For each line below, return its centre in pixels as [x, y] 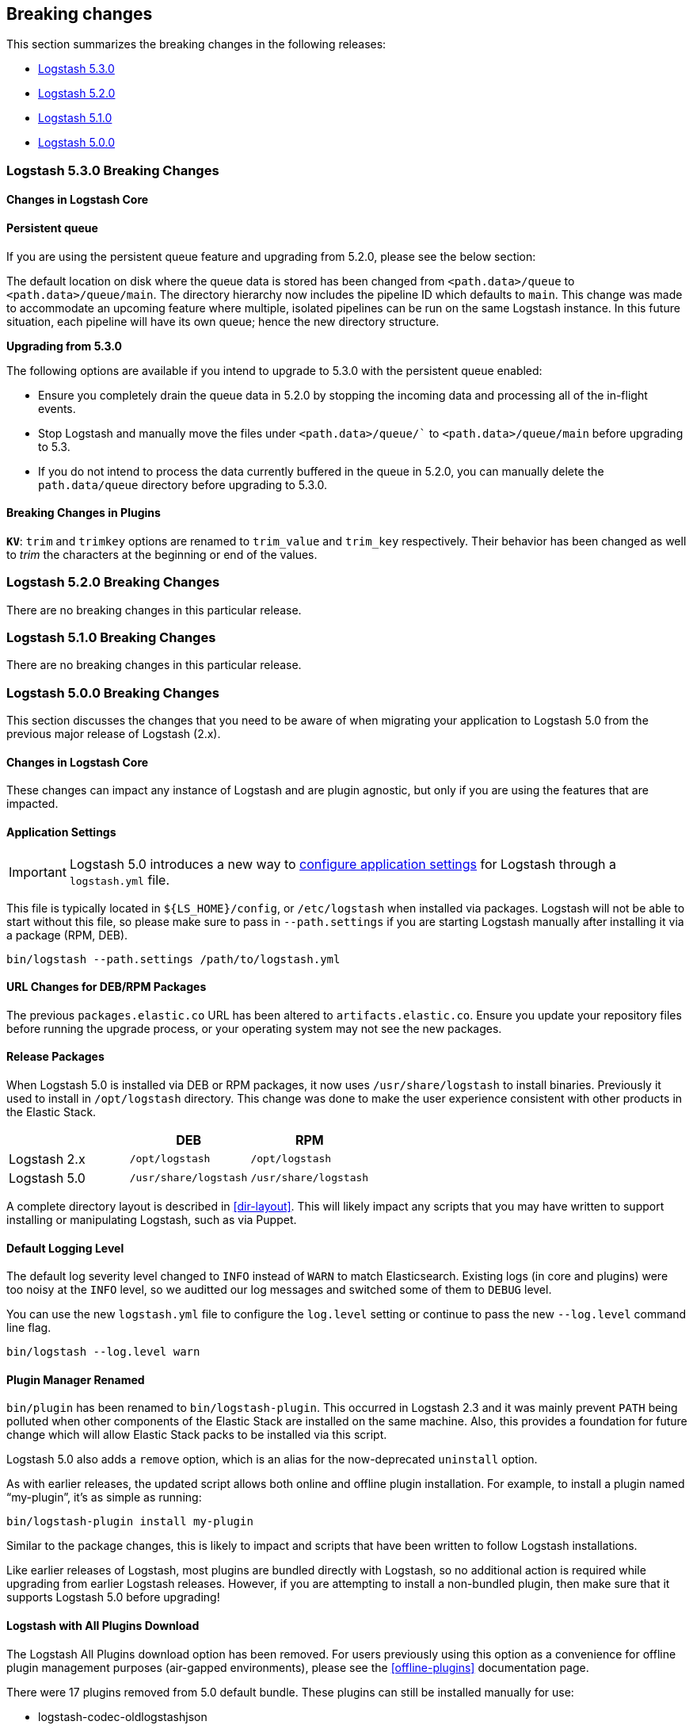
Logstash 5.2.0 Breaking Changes [113, 582]
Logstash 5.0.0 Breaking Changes [113, 692]
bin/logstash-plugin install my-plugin [130, 1522]
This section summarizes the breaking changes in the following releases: [196, 44]
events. [57, 408]
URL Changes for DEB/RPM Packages [107, 987]
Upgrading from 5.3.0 [64, 346]
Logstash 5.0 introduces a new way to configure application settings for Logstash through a [343, 864]
